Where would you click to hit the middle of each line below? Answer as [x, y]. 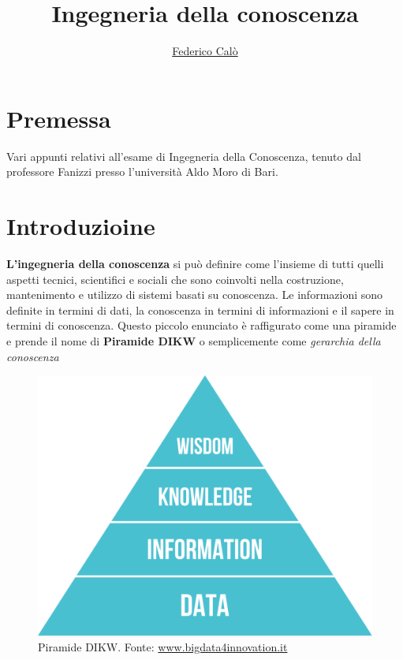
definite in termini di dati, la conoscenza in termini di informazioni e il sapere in [200, 309]
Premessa [59, 118]
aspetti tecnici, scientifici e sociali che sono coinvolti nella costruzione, [175, 279]
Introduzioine [81, 226]
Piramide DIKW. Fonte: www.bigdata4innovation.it [163, 647]
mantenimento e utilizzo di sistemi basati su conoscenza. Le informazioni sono [195, 295]
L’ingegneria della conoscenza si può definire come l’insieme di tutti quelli [195, 263]
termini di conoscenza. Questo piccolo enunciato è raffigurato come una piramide [201, 325]
